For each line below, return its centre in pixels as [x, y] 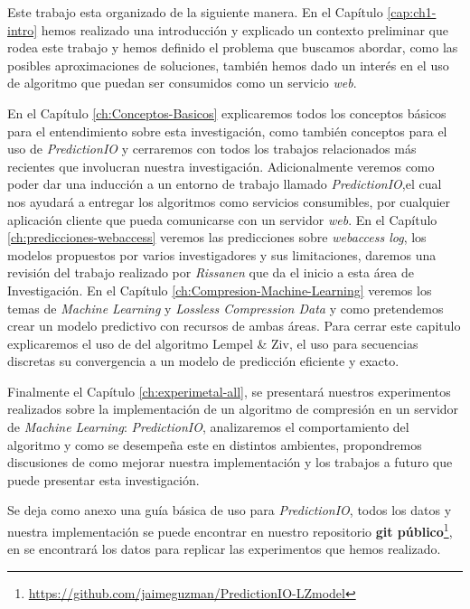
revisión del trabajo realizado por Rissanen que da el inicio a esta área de [211, 272]
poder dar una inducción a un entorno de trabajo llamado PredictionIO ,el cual [225, 184]
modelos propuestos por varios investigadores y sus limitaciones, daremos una [222, 254]
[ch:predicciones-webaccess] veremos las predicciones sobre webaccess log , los [217, 237]
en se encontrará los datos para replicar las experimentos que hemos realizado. [224, 549]
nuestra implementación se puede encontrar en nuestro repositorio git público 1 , [230, 530]
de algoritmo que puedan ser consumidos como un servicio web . [182, 83]
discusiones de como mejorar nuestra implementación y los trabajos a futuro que [230, 462]
